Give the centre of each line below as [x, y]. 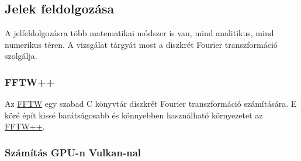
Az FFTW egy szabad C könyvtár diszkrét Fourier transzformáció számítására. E [151, 104]
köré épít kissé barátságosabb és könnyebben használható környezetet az [134, 115]
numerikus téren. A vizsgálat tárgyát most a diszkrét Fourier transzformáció [141, 44]
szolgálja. [21, 56]
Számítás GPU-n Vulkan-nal [73, 152]
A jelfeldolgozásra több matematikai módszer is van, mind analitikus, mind [139, 33]
